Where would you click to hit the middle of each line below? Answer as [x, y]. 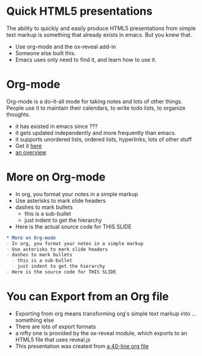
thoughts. [18, 114]
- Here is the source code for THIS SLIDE [61, 272]
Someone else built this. [46, 53]
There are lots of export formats [55, 327]
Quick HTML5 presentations [80, 11]
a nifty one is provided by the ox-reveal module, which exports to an [101, 333]
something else [35, 320]
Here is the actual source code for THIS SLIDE [73, 226]
